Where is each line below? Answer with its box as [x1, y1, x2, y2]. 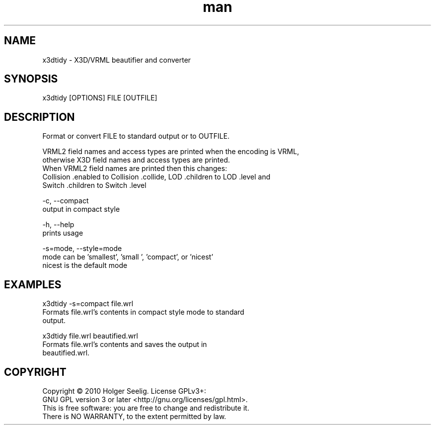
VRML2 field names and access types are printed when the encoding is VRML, [42, 147, 299, 156]
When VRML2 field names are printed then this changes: [42, 164, 227, 173]
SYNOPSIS [4, 73, 58, 86]
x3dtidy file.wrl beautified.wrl [42, 332, 138, 341]
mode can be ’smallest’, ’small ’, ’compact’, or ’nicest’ [42, 253, 214, 261]
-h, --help [42, 220, 74, 229]
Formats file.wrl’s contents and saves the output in [42, 340, 207, 349]
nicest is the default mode [42, 261, 128, 270]
